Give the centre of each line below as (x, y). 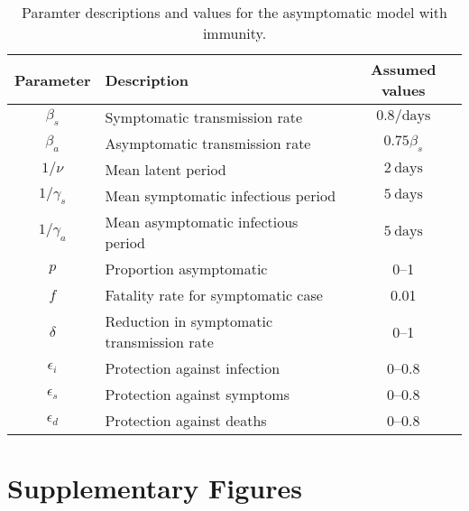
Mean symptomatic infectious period (221, 195)
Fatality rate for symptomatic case (214, 295)
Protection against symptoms (197, 394)
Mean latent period (166, 169)
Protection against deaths (186, 420)
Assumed (403, 69)
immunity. (234, 33)
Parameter (53, 79)
